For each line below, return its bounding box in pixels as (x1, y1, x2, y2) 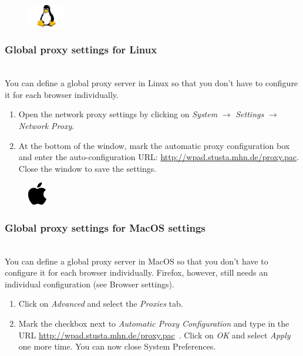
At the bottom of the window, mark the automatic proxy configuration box (18, 139, 290, 151)
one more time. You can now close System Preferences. (18, 340, 216, 352)
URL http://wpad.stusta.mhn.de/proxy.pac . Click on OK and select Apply (18, 328, 291, 341)
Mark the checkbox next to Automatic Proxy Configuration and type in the (18, 317, 289, 329)
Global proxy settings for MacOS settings (5, 220, 206, 235)
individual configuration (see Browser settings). (5, 277, 174, 290)
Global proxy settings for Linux (5, 42, 157, 57)
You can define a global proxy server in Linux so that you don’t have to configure (5, 77, 298, 89)
